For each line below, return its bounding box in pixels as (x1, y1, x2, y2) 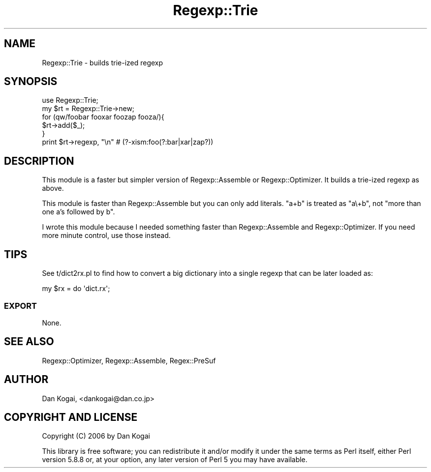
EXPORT (4, 300, 37, 311)
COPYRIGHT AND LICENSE (4, 411, 138, 423)
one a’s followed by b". (42, 207, 115, 216)
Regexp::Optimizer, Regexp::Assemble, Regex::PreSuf (42, 356, 216, 365)
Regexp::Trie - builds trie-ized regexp (42, 58, 163, 67)
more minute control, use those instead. (42, 231, 171, 240)
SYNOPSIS (4, 75, 58, 88)
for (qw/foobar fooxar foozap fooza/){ (42, 113, 164, 121)
